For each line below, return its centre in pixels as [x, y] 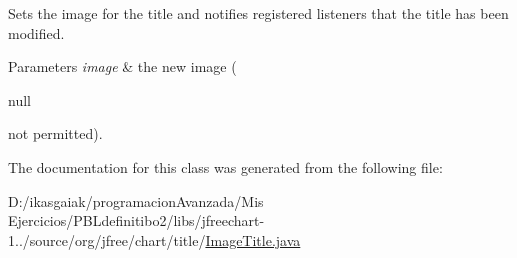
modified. [36, 32]
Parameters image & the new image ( [122, 66]
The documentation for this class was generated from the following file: [225, 166]
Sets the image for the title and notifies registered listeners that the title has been [258, 13]
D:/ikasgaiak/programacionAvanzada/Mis [136, 200]
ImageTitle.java [253, 239]
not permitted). [55, 133]
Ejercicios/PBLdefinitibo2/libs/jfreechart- [136, 220]
